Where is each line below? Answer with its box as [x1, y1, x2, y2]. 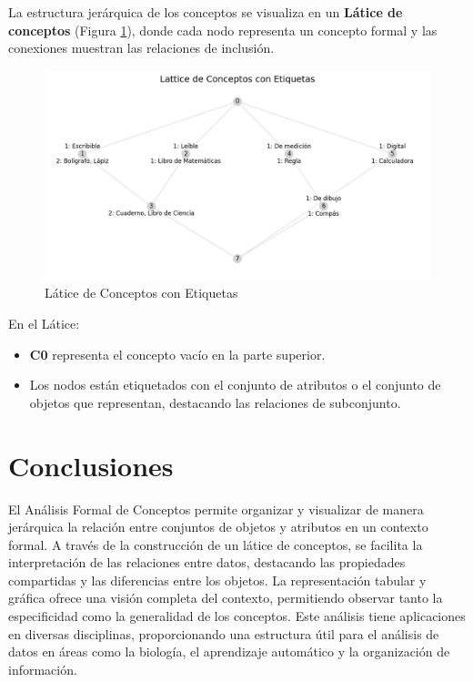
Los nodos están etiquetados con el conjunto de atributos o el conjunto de [29, 375, 441, 394]
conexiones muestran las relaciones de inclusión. [8, 38, 275, 57]
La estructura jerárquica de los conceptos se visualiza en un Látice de [8, 3, 403, 21]
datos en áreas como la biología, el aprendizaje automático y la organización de [8, 642, 450, 661]
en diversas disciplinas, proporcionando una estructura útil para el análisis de [8, 624, 439, 643]
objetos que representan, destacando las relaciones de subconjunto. [29, 392, 401, 412]
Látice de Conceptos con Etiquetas [45, 283, 238, 302]
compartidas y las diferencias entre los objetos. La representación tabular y [8, 570, 427, 589]
